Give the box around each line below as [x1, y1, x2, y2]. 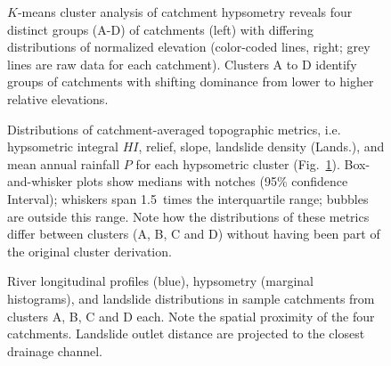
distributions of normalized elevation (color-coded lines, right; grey [7, 37, 371, 56]
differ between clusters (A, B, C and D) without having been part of [7, 224, 380, 243]
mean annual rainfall [7, 154, 120, 173]
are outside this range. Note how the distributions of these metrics [7, 207, 370, 225]
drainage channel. [7, 341, 103, 360]
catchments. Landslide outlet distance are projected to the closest [7, 324, 365, 343]
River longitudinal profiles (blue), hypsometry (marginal [7, 272, 314, 290]
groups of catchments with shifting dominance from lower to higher [7, 72, 374, 91]
